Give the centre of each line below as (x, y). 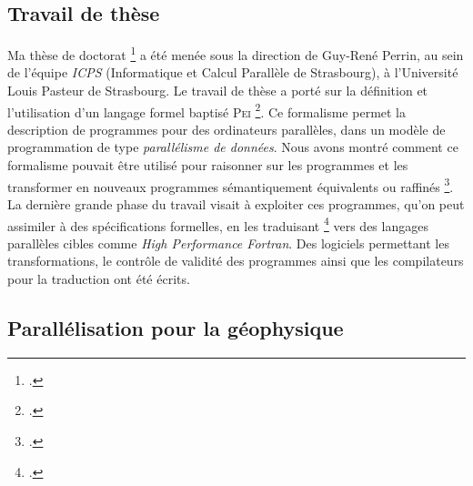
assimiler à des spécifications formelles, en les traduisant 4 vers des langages (218, 224)
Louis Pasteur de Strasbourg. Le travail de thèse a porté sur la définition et (218, 91)
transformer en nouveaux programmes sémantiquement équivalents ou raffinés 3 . (231, 185)
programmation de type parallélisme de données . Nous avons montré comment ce (233, 147)
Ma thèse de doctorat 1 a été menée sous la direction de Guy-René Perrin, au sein (236, 53)
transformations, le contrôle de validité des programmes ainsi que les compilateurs (236, 261)
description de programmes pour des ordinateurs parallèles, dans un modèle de (226, 129)
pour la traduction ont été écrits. (99, 278)
